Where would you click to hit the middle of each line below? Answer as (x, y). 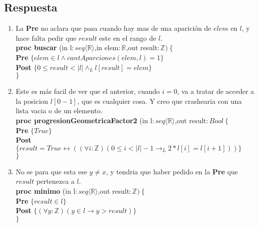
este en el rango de (128, 38)
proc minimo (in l (45, 190)
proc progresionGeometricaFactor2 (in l (84, 120)
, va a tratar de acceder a (215, 91)
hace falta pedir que (46, 38)
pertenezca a (55, 181)
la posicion (32, 101)
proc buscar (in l (44, 47)
